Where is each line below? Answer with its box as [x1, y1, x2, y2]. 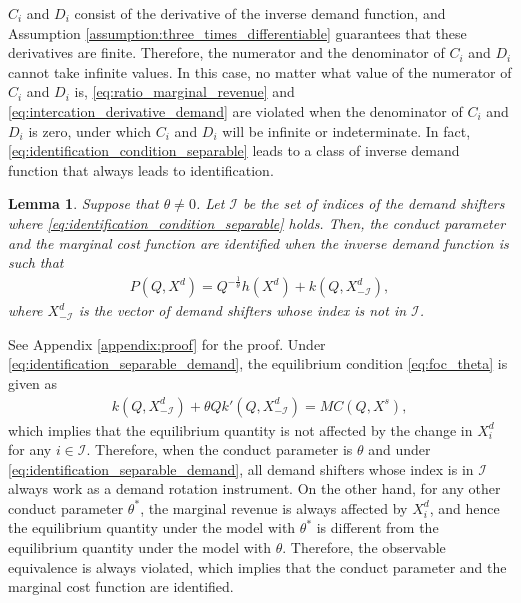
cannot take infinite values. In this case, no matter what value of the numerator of [8, 61, 512, 82]
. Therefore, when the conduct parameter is [86, 439, 353, 460]
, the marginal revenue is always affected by [140, 497, 408, 518]
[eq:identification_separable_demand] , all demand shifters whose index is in [8, 458, 474, 479]
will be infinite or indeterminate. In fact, [222, 120, 471, 141]
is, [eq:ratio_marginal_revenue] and [74, 81, 295, 102]
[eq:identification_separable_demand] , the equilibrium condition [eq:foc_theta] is [8, 353, 508, 374]
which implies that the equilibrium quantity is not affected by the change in [8, 419, 473, 440]
